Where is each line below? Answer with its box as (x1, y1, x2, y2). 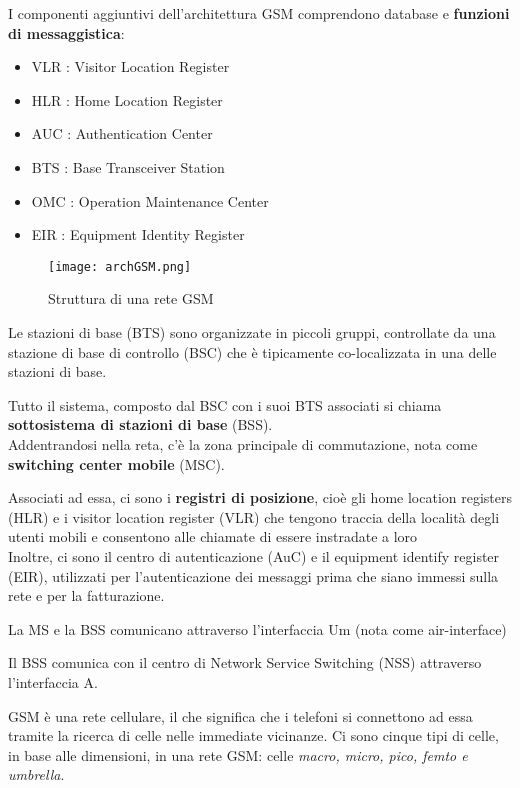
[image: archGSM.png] (48, 259, 192, 274)
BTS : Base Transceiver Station (31, 156, 225, 177)
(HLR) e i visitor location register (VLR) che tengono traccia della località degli (8, 506, 500, 527)
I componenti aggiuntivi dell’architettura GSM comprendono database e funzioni (8, 3, 510, 23)
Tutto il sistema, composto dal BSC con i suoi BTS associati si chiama (8, 394, 442, 415)
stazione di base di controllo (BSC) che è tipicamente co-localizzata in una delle (8, 341, 497, 362)
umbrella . (8, 764, 65, 785)
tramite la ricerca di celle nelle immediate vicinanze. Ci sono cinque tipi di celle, (8, 725, 499, 746)
